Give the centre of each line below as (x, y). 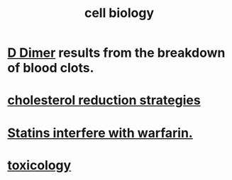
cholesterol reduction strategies (104, 100)
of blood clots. (51, 68)
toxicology (39, 165)
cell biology (119, 13)
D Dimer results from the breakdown (116, 53)
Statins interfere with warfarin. (100, 133)
